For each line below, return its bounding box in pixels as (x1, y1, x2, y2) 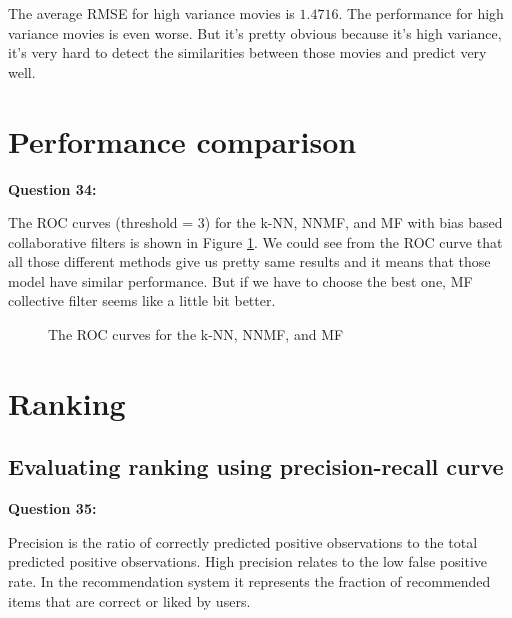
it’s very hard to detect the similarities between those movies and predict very (8, 42, 487, 63)
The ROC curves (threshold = (8, 212, 194, 233)
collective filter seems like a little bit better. (8, 290, 276, 311)
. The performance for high (338, 3, 504, 23)
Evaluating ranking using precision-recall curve (8, 451, 504, 482)
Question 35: (8, 498, 97, 519)
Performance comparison (8, 120, 357, 161)
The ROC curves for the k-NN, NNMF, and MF (48, 324, 344, 345)
